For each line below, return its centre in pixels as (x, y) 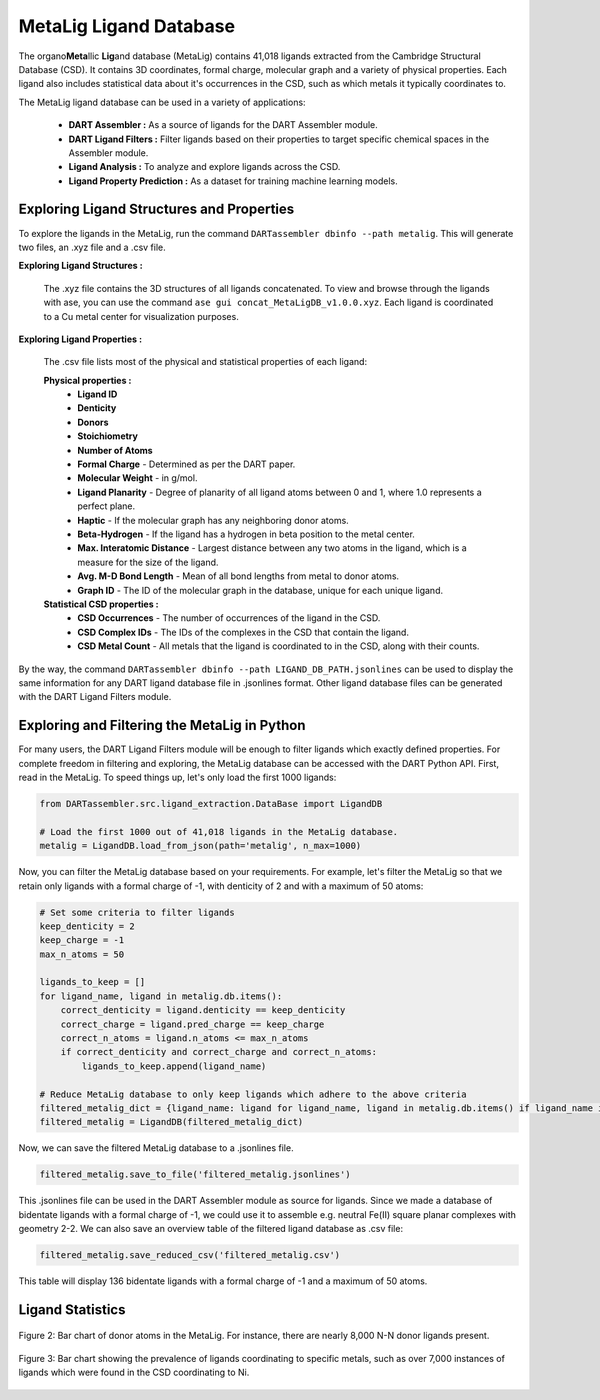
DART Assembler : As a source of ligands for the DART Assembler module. (223, 125)
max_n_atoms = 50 (82, 954)
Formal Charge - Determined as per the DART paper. (186, 464)
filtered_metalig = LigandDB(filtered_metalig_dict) (171, 1122)
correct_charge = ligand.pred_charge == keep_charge (192, 1024)
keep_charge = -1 (82, 940)
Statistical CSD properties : (101, 604)
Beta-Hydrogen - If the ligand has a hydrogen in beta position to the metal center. (246, 534)
